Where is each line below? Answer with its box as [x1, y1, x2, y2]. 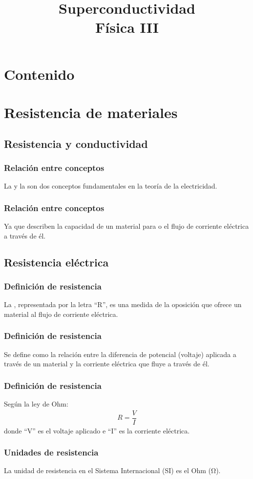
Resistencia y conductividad [4, 136, 148, 151]
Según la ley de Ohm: [4, 398, 68, 408]
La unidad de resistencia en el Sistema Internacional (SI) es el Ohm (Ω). [4, 465, 221, 476]
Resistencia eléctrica [4, 254, 109, 269]
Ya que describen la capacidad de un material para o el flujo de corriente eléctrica [4, 220, 249, 231]
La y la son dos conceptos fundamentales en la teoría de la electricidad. [4, 181, 217, 191]
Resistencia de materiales [4, 102, 178, 122]
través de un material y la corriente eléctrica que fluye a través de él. [4, 359, 210, 369]
